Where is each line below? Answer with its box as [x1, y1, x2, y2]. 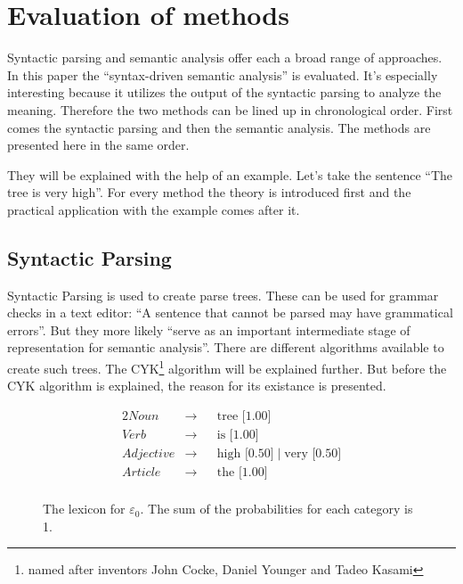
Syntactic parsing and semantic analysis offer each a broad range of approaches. [7, 48, 443, 67]
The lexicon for [43, 499, 126, 518]
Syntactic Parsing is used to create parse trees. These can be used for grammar [7, 285, 439, 304]
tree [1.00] [216, 409, 272, 423]
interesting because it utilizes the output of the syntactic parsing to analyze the [7, 83, 442, 102]
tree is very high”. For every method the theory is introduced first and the [7, 183, 411, 202]
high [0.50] [216, 447, 274, 460]
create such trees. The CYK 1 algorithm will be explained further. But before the [7, 357, 447, 377]
